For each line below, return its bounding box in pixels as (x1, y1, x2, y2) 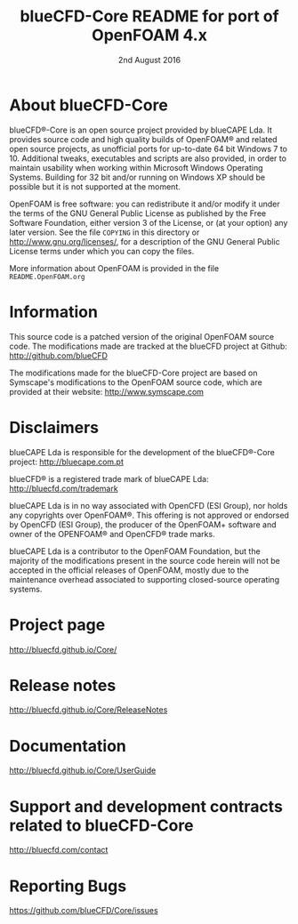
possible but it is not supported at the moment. (9, 181, 181, 192)
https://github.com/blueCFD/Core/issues (9, 905, 158, 916)
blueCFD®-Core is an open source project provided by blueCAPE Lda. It (9, 125, 273, 135)
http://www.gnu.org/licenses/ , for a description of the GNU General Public (9, 236, 280, 246)
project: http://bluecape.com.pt (9, 456, 125, 467)
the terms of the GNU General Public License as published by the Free (9, 207, 267, 219)
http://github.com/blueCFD (9, 350, 109, 361)
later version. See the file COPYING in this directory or (9, 227, 200, 237)
